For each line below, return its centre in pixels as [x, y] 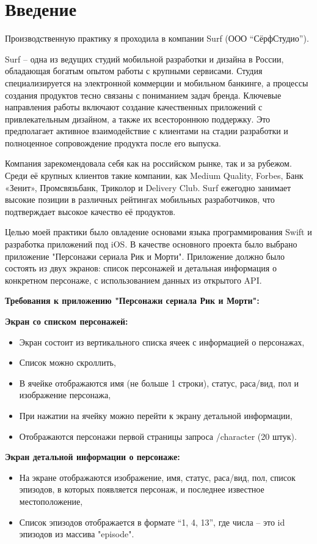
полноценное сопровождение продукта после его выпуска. [113, 142]
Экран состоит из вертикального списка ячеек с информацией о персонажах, [162, 342]
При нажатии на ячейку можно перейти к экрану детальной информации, [156, 415]
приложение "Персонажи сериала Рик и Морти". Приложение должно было [145, 256]
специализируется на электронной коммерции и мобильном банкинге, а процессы [157, 82]
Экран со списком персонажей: [67, 321]
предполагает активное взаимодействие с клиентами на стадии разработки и [147, 131]
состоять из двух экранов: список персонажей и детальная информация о [141, 268]
